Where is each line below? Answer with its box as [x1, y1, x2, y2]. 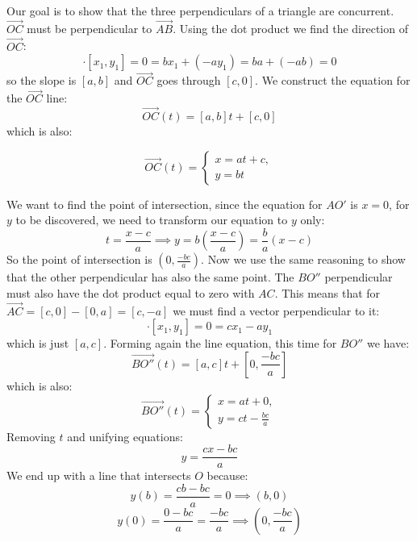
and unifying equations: [67, 427, 183, 444]
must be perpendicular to [27, 19, 152, 36]
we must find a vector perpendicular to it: [173, 302, 380, 319]
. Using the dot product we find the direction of [173, 19, 408, 36]
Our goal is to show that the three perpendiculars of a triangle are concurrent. [6, 2, 394, 19]
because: [206, 467, 248, 484]
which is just [6, 335, 69, 352]
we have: [366, 335, 410, 352]
